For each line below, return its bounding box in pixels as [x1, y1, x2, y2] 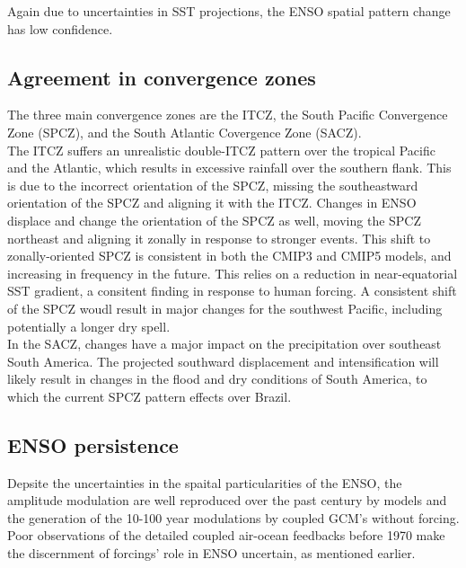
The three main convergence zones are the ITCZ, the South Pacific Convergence [7, 105, 448, 124]
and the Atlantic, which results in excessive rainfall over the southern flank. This [7, 158, 452, 177]
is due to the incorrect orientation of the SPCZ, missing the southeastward [7, 175, 418, 194]
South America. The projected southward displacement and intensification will [7, 351, 439, 370]
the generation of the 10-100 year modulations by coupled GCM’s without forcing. [7, 508, 460, 527]
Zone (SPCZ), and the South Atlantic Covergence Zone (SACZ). [7, 122, 362, 141]
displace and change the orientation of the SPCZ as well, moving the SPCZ [7, 210, 422, 229]
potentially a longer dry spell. [7, 316, 171, 335]
